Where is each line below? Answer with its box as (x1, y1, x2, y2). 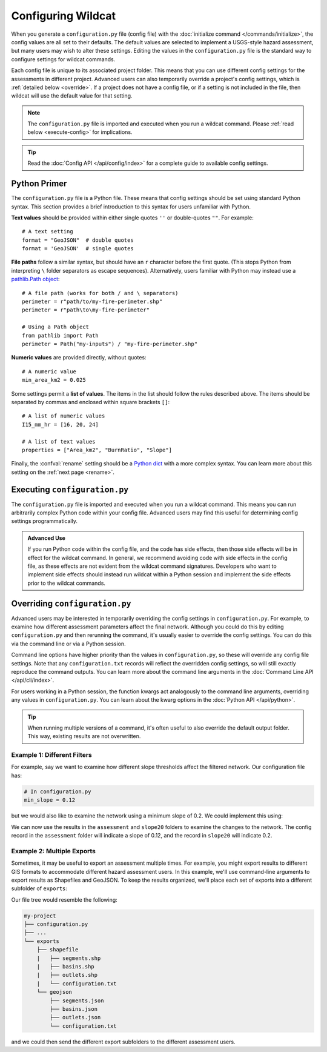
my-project (24, 912, 56, 919)
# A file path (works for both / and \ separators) (22, 290, 179, 296)
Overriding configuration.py (11, 598, 131, 608)
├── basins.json (49, 1005, 98, 1012)
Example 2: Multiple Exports (11, 847, 96, 855)
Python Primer (11, 179, 67, 189)
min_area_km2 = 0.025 (22, 376, 86, 384)
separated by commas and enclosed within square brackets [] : (11, 398, 170, 405)
